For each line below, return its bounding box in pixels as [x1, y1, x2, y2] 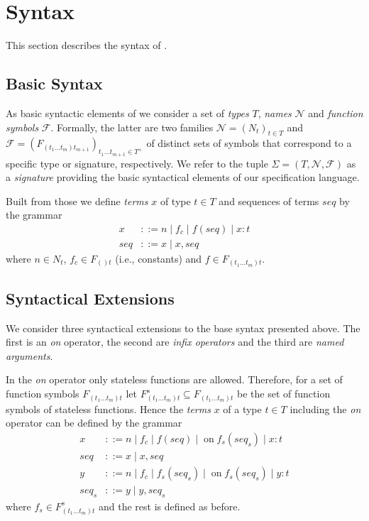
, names [258, 105, 292, 120]
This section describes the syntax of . [6, 38, 167, 53]
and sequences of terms [219, 193, 319, 208]
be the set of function [237, 386, 331, 401]
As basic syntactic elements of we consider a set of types [6, 105, 249, 120]
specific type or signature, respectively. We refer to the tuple [6, 155, 268, 170]
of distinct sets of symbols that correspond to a [146, 136, 352, 150]
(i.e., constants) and [115, 251, 202, 265]
